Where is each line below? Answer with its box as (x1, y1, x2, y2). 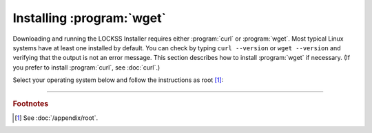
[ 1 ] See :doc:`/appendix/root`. (14, 114, 99, 122)
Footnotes (12, 99, 49, 108)
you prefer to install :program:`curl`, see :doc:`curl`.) (12, 63, 161, 72)
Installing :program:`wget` (12, 10, 167, 25)
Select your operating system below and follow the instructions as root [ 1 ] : (12, 76, 224, 84)
